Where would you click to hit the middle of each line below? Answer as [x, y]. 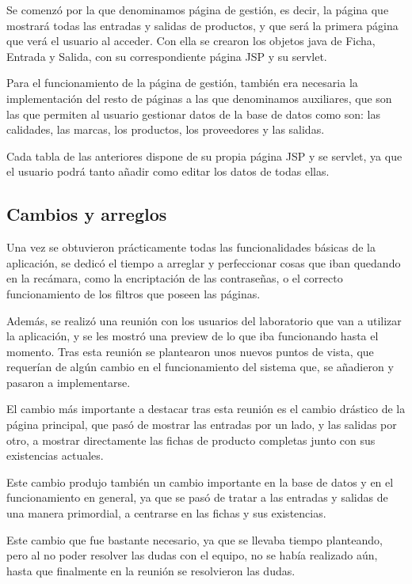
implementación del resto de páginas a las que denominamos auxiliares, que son [199, 98]
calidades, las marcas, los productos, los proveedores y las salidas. [166, 129]
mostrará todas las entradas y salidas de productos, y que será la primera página [202, 25]
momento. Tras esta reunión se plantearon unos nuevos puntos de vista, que [190, 351]
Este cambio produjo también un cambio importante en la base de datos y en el [200, 482]
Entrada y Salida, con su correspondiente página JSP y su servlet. [167, 56]
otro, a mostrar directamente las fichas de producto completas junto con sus [191, 440]
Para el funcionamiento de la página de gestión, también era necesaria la [182, 83]
